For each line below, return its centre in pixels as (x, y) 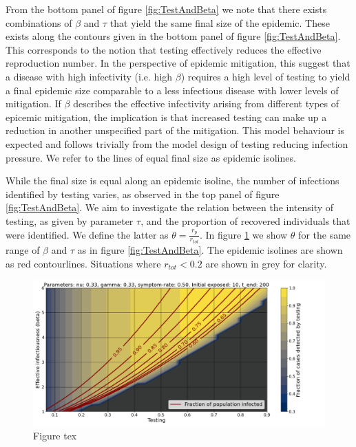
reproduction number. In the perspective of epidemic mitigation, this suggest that (178, 63)
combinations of (39, 22)
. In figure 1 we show (243, 234)
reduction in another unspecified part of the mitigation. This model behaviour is (175, 130)
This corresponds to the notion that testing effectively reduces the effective (164, 49)
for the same (325, 234)
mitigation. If (33, 103)
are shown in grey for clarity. (266, 263)
